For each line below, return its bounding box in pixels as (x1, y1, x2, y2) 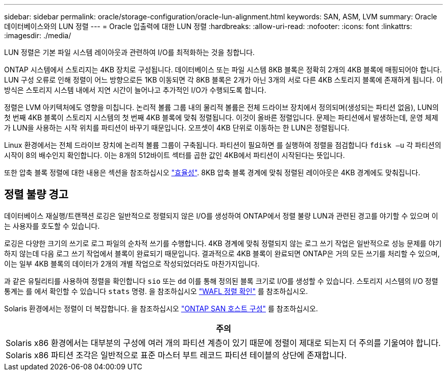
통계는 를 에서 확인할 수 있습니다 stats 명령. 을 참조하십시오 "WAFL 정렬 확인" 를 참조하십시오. (4, 286, 308, 296)
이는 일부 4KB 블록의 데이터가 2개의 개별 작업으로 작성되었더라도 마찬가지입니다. (4, 259, 260, 268)
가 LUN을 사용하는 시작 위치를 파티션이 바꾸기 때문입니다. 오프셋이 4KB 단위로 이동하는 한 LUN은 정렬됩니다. (4, 123, 350, 132)
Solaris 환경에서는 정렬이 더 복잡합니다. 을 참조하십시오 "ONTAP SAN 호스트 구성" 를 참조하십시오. (4, 304, 318, 313)
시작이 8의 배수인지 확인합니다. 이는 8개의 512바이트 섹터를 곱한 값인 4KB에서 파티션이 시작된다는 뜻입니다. (4, 151, 345, 159)
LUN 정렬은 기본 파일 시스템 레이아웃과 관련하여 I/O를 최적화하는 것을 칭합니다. (4, 48, 255, 57)
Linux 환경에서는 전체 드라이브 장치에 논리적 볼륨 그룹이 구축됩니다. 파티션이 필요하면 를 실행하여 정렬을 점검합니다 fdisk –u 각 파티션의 (4, 141, 441, 149)
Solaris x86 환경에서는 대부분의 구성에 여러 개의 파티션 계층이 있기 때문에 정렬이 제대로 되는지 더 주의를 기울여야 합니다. (6, 337, 441, 348)
